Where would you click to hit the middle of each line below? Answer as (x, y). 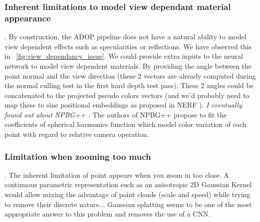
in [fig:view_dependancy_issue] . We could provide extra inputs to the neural (124, 56)
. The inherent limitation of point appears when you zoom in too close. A (117, 174)
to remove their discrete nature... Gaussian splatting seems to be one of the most (128, 204)
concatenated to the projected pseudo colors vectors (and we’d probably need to (127, 95)
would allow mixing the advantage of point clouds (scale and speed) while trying (128, 194)
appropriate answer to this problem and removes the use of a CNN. (108, 214)
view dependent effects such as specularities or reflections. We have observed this (128, 46)
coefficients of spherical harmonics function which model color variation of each (126, 124)
